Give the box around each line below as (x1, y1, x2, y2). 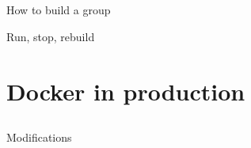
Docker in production (6, 74, 245, 107)
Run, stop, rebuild (6, 28, 95, 44)
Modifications (6, 129, 72, 146)
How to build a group (6, 2, 111, 18)
